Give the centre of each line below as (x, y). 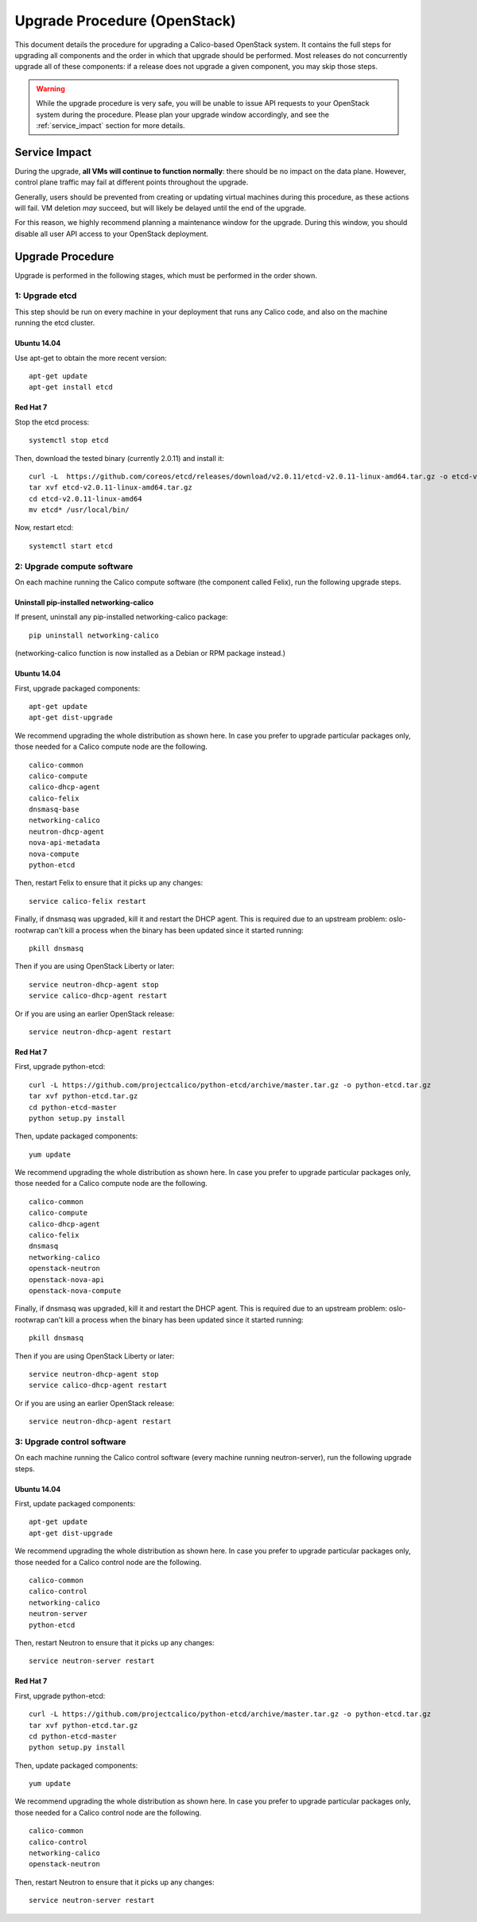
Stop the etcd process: (52, 422)
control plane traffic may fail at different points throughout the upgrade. (132, 182)
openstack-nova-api (67, 1279)
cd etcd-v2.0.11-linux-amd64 (85, 498)
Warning (50, 88)
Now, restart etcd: (44, 528)
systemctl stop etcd (69, 440)
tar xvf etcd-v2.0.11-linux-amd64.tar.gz (111, 488)
